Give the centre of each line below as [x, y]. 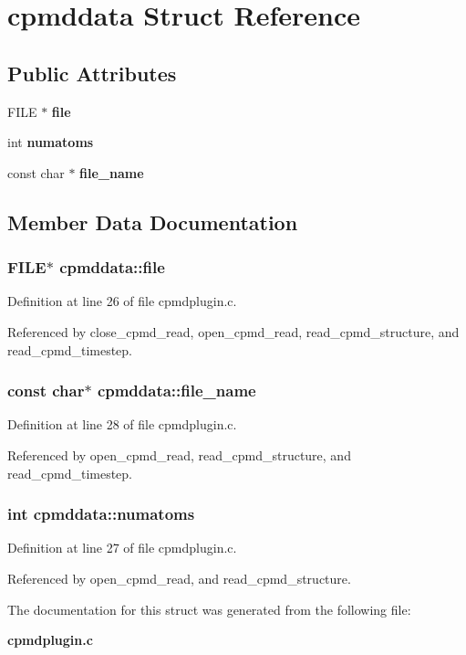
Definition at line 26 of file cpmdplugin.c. [122, 301]
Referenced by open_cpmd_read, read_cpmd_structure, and [179, 454]
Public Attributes [92, 73]
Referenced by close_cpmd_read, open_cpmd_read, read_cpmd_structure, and [233, 331]
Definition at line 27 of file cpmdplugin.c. [122, 548]
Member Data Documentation [153, 222]
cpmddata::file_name [176, 391]
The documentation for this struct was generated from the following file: [209, 609]
